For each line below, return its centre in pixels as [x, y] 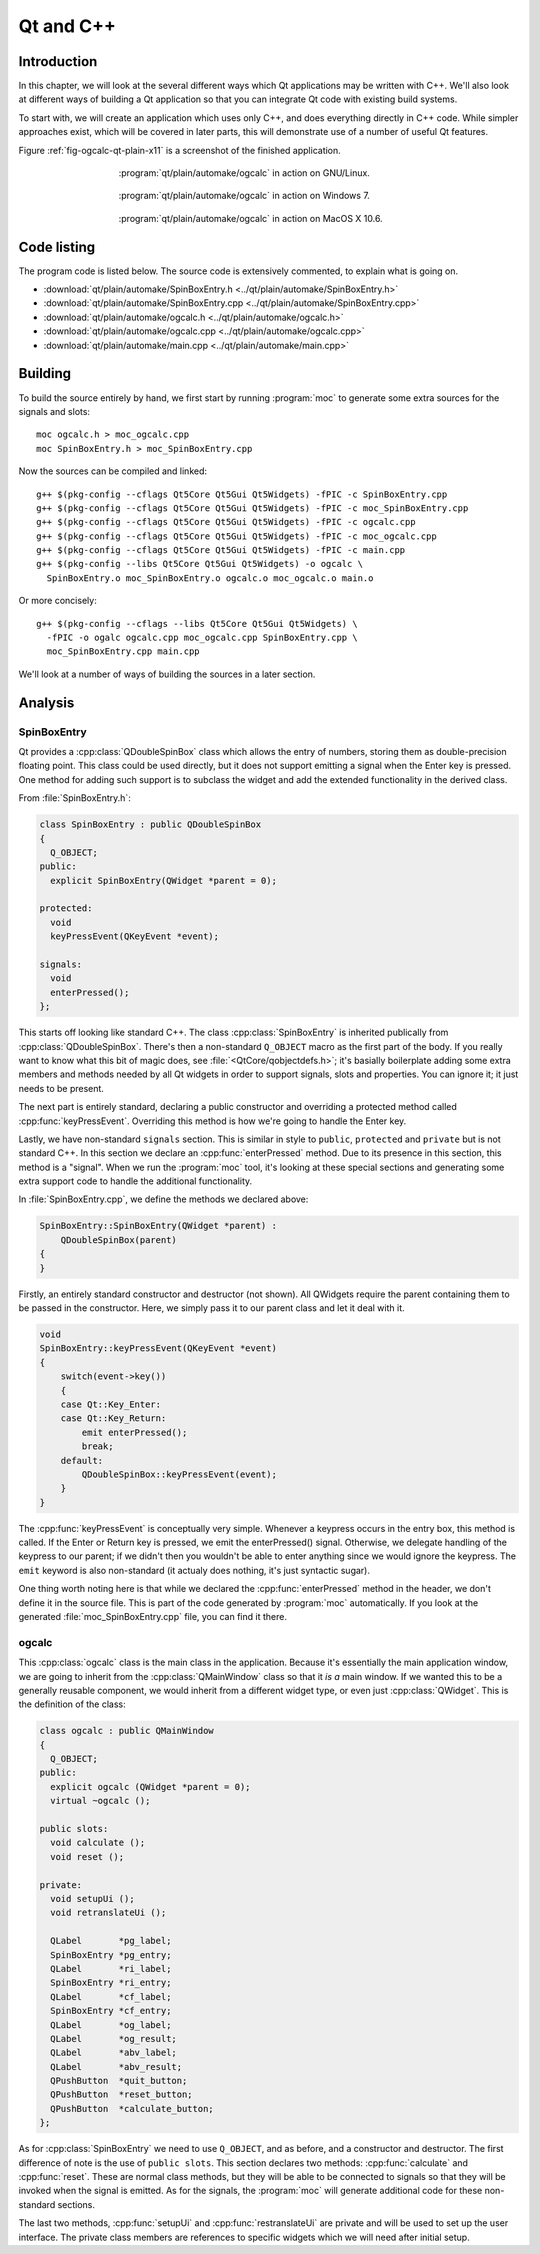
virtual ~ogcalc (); [100, 1801]
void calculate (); [98, 1843]
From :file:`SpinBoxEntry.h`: [75, 798]
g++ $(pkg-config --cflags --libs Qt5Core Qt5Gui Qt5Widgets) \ [197, 623]
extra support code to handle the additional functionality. [135, 1181]
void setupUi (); [92, 1898]
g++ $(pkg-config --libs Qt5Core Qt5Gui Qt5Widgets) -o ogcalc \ [200, 564]
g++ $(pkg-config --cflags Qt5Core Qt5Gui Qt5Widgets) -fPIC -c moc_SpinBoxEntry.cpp [252, 508]
